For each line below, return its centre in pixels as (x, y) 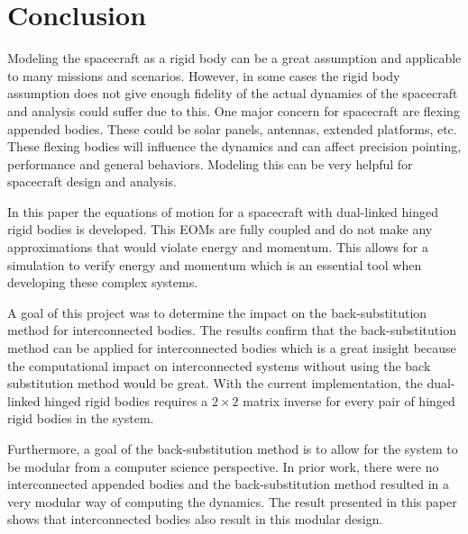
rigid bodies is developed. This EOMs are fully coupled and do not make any (220, 229)
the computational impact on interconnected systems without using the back (219, 365)
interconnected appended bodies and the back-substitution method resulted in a (229, 484)
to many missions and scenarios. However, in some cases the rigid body (204, 75)
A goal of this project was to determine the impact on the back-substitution (217, 312)
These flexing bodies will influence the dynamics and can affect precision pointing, (234, 146)
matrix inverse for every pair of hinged (349, 400)
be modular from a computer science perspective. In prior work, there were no (223, 466)
